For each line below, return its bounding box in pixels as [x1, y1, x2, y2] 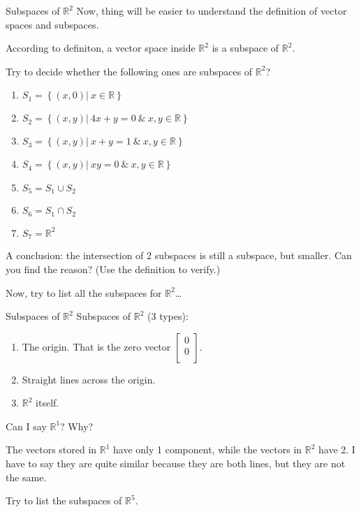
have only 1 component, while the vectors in [113, 442, 302, 457]
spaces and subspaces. [6, 17, 99, 31]
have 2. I [318, 442, 355, 457]
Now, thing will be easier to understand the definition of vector [76, 3, 347, 17]
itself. [36, 395, 59, 410]
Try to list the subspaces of [6, 493, 122, 508]
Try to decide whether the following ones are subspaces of [6, 64, 253, 78]
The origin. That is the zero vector [22, 339, 171, 353]
